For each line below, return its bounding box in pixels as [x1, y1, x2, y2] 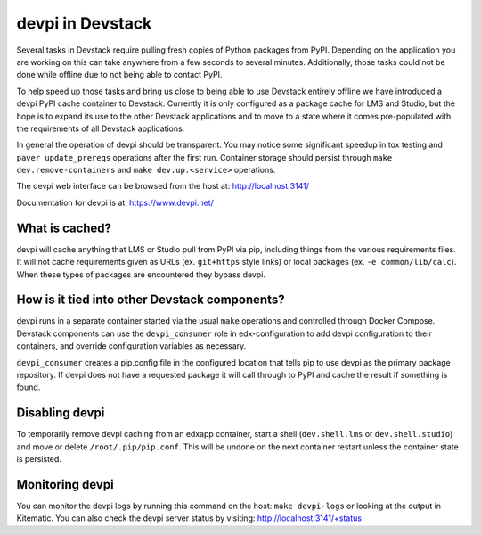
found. [16, 382, 41, 392]
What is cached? [16, 220, 111, 235]
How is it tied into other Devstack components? [16, 292, 285, 308]
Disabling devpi [16, 406, 105, 421]
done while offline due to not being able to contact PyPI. [16, 70, 223, 80]
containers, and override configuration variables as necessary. [16, 341, 247, 351]
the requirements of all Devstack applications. [16, 123, 185, 134]
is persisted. [16, 454, 62, 465]
